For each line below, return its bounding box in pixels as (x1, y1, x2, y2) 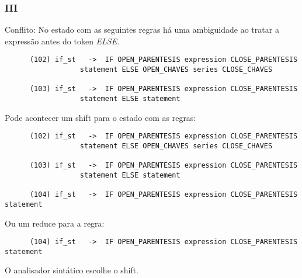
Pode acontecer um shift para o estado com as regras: (5, 111, 196, 123)
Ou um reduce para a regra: (5, 217, 105, 229)
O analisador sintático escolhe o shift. (5, 264, 139, 276)
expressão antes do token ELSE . (5, 34, 120, 47)
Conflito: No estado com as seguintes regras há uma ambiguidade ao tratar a (5, 23, 279, 36)
